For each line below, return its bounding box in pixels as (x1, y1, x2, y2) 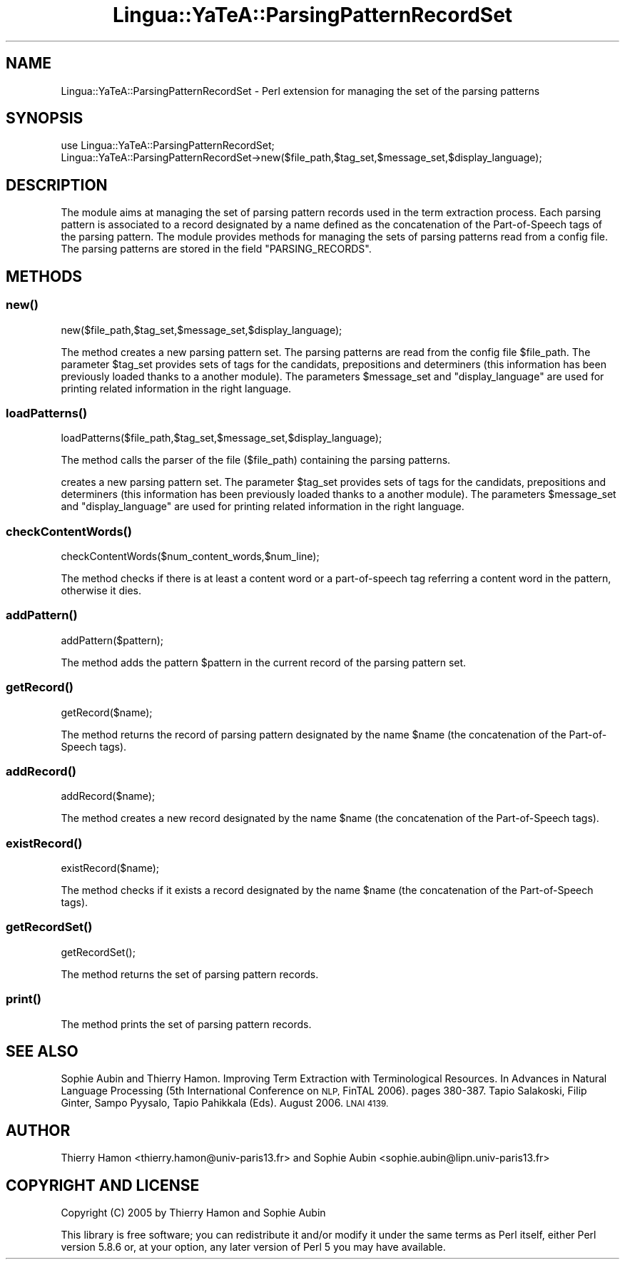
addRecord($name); (61, 790, 156, 803)
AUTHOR (6, 1121, 71, 1139)
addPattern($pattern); (61, 634, 164, 646)
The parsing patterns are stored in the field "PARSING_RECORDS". (61, 243, 372, 255)
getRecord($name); (61, 706, 153, 718)
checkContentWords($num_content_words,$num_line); (61, 550, 320, 562)
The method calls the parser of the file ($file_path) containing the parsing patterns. (61, 454, 451, 467)
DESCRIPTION (6, 176, 108, 194)
